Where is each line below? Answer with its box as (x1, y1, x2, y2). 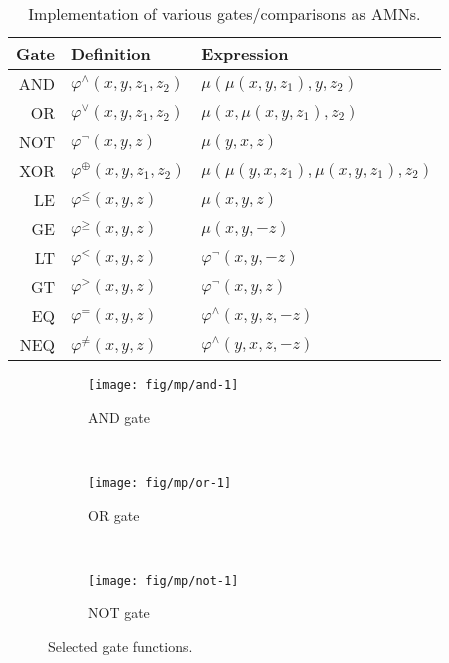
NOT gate (88, 602, 150, 623)
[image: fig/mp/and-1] (88, 378, 239, 392)
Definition (71, 42, 151, 65)
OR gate (88, 504, 140, 525)
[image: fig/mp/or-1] (88, 475, 232, 490)
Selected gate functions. (48, 635, 193, 656)
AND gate (88, 406, 151, 427)
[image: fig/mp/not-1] (88, 573, 239, 588)
